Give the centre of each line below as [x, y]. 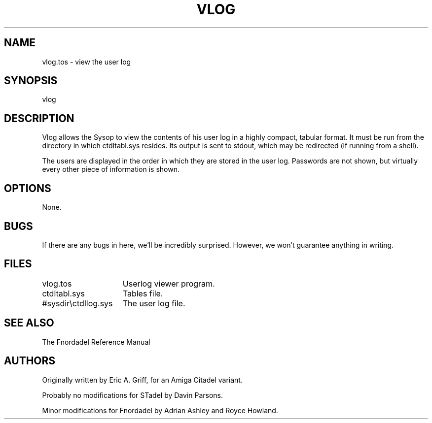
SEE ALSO [29, 323]
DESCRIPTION [39, 118]
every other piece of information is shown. [111, 169]
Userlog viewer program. [169, 283]
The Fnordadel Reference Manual [96, 342]
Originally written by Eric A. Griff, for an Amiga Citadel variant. [142, 380]
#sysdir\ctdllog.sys [77, 303]
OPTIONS [28, 188]
